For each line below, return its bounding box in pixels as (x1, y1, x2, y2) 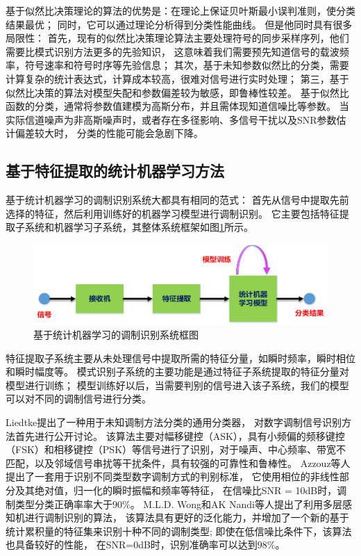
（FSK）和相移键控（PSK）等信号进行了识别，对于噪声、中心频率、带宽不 (6, 442, 346, 457)
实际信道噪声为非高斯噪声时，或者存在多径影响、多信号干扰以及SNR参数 (6, 112, 337, 126)
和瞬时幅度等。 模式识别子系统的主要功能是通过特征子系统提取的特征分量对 (6, 364, 349, 379)
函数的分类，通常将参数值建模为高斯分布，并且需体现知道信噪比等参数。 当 (6, 99, 349, 113)
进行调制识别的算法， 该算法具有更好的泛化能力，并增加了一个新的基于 (24, 510, 349, 525)
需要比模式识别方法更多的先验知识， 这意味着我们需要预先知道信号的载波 (6, 44, 339, 58)
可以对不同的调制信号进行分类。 (6, 391, 151, 406)
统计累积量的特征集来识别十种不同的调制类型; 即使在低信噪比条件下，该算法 (6, 523, 352, 538)
